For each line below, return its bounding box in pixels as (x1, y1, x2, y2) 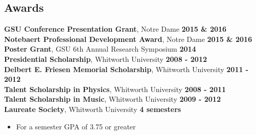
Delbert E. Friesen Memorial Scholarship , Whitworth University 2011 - (4, 63, 249, 74)
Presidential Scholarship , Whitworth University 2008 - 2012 (4, 53, 207, 64)
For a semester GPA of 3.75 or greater (16, 121, 136, 131)
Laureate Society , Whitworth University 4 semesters (4, 103, 181, 114)
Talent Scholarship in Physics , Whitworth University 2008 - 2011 (4, 83, 226, 94)
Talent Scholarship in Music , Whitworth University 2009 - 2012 (4, 94, 221, 104)
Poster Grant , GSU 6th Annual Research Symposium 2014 (4, 43, 196, 54)
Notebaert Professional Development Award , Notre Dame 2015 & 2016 (4, 33, 252, 44)
